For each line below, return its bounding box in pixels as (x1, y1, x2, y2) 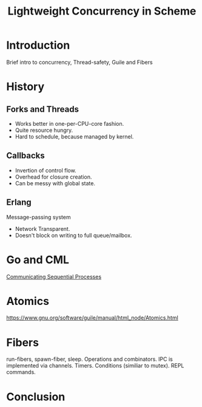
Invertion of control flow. (15, 166, 77, 174)
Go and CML (6, 253, 70, 267)
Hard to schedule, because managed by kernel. (15, 132, 134, 140)
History (6, 80, 45, 94)
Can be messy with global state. (15, 179, 96, 186)
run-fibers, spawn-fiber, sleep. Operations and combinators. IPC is (6, 355, 173, 363)
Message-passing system (6, 213, 71, 221)
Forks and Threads (6, 104, 79, 114)
